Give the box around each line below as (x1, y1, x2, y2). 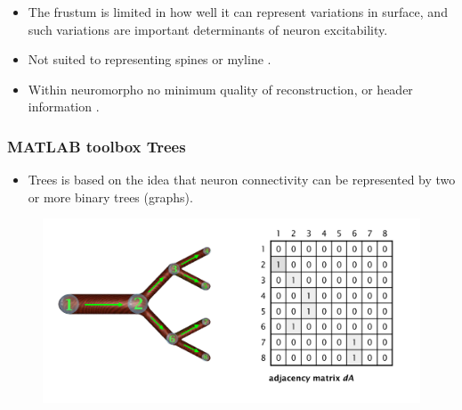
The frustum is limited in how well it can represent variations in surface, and (28, 3, 448, 20)
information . (28, 97, 100, 116)
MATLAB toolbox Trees (7, 135, 186, 157)
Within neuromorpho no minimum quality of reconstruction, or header (28, 79, 413, 98)
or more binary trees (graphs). (28, 187, 193, 206)
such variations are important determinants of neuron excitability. (28, 20, 388, 38)
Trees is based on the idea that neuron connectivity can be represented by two (28, 170, 456, 189)
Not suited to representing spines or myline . (28, 50, 272, 69)
